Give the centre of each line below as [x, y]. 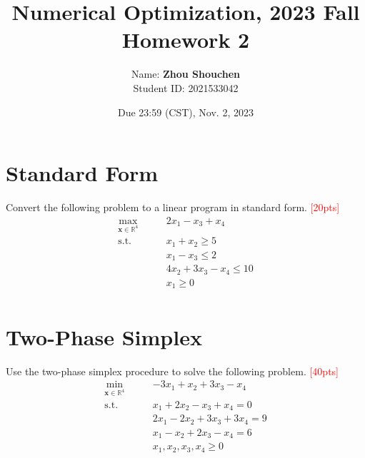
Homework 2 [186, 40]
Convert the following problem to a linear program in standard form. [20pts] [173, 207]
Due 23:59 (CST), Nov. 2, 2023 [186, 112]
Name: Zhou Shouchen [186, 74]
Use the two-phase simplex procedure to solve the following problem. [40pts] [172, 371]
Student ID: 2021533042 [186, 87]
